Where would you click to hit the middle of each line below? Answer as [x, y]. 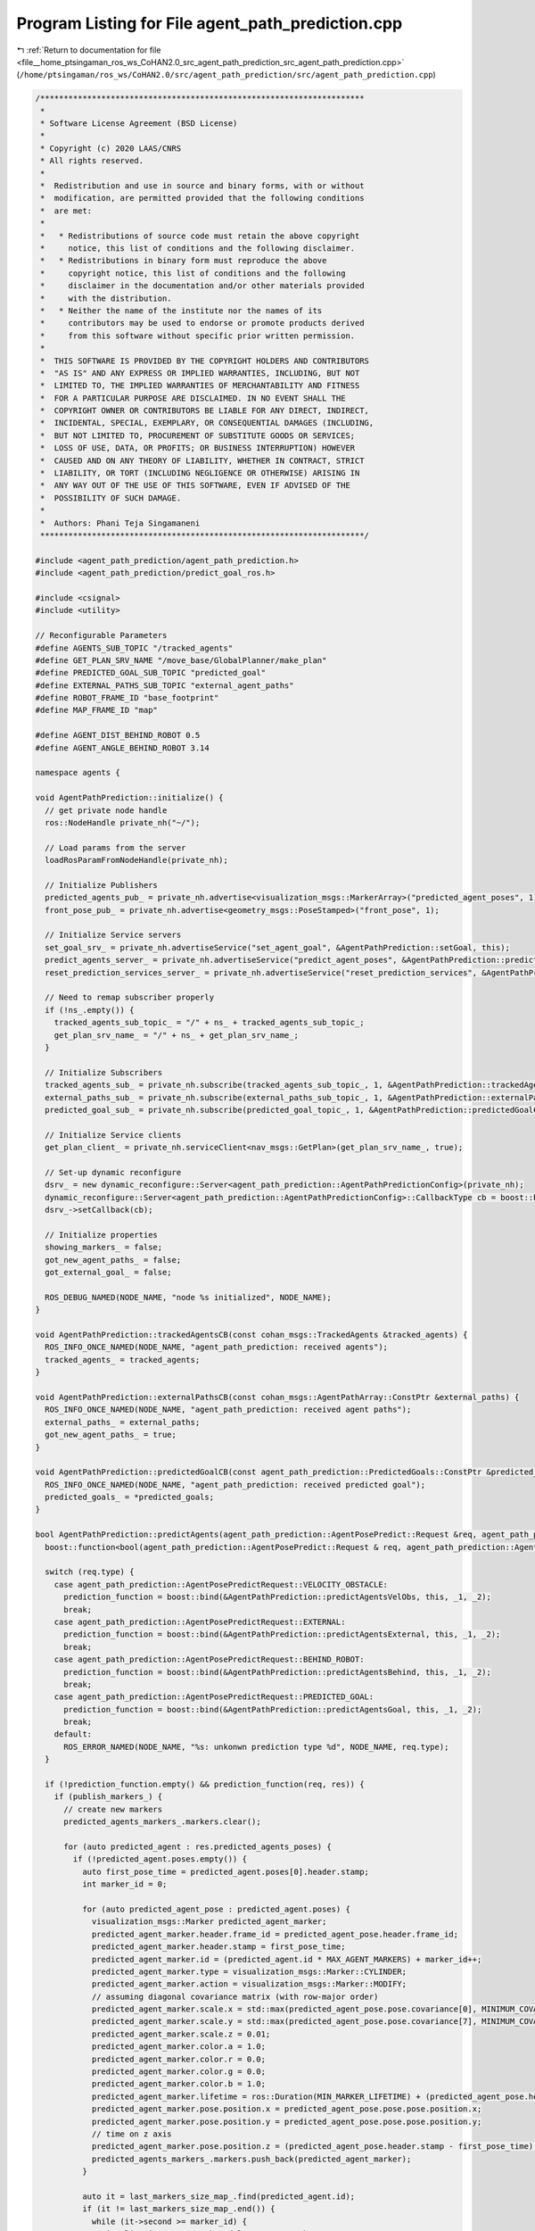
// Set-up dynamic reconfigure [113, 1172]
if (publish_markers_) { [108, 1797]
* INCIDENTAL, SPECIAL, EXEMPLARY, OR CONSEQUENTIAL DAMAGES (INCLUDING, [207, 423]
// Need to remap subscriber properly [129, 998]
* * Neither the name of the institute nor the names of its [181, 311]
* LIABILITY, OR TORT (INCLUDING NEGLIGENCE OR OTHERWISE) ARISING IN [200, 473]
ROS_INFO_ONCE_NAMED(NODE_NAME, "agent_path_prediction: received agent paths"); [228, 1410]
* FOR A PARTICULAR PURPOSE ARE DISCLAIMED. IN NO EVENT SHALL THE [193, 398]
